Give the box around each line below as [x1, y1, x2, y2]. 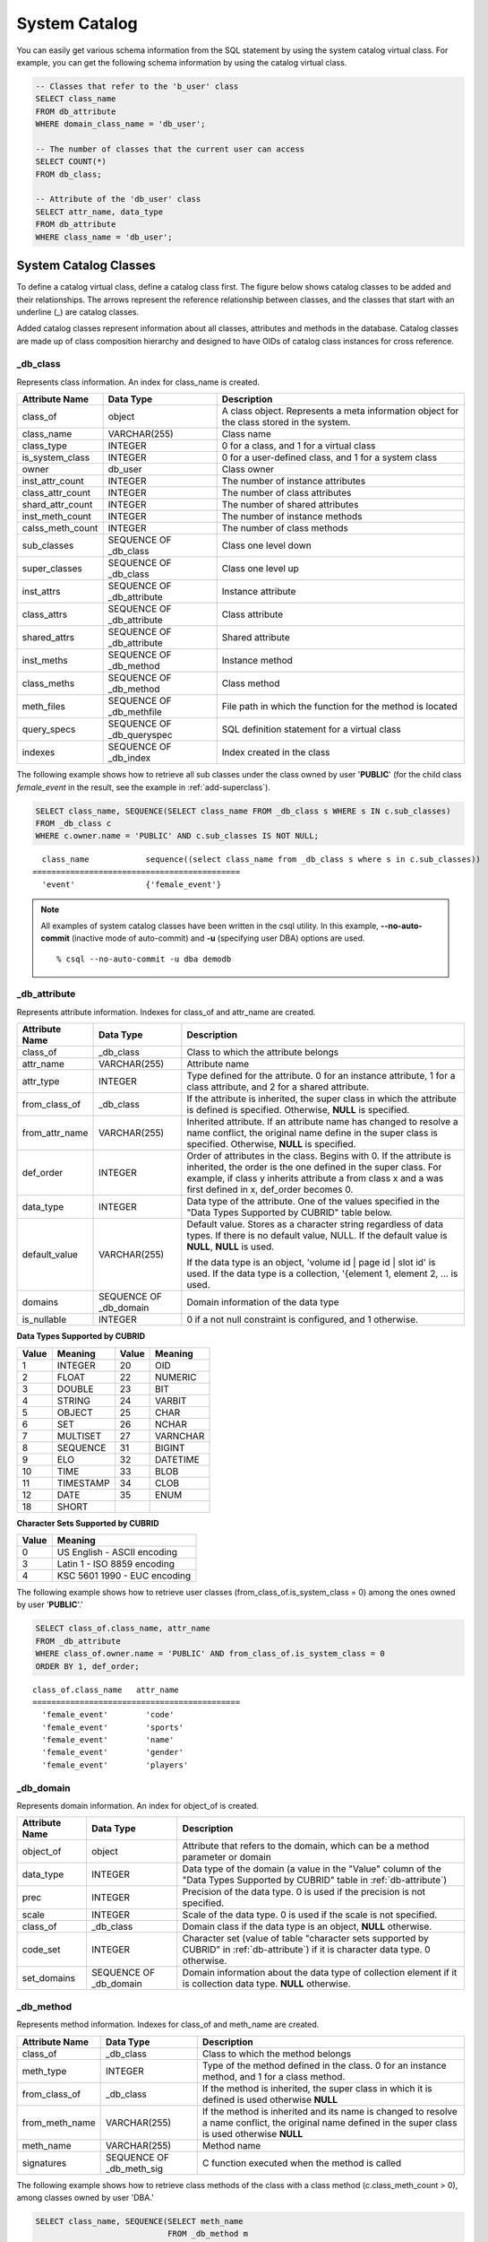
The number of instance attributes [221, 475, 366, 488]
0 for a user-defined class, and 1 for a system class [221, 451, 438, 464]
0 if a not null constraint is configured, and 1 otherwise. [186, 1314, 418, 1326]
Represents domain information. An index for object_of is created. [16, 1801, 260, 1812]
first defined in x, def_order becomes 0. [186, 1184, 354, 1196]
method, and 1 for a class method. [201, 2070, 346, 2082]
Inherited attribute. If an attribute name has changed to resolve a [186, 1116, 458, 1128]
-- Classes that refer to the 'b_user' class [35, 81, 239, 91]
